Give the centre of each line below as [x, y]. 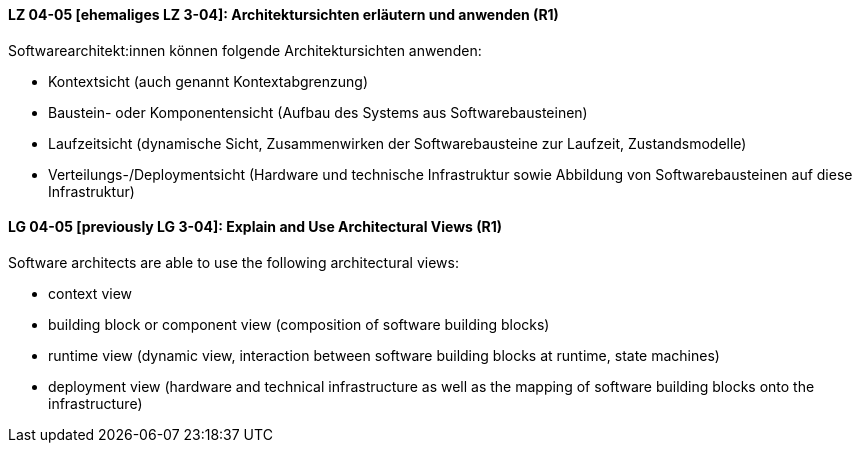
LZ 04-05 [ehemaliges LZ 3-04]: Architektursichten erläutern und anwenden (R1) [283, 14]
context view [90, 293]
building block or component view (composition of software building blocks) [299, 324]
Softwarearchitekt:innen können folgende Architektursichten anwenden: [245, 50]
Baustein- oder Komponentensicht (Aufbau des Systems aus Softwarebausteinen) [318, 112]
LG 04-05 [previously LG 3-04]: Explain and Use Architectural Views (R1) [255, 227]
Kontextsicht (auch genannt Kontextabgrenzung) [208, 81]
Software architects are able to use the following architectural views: [233, 262]
